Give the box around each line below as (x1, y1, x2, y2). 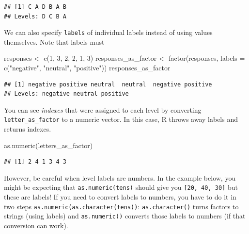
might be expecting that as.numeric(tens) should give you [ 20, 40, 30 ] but (4, 182, 238, 192)
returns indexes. (4, 124, 51, 134)
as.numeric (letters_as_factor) (4, 140, 93, 150)
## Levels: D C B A (4, 13, 66, 20)
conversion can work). (4, 220, 68, 230)
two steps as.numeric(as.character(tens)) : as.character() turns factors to (4, 201, 239, 211)
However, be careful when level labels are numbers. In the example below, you (4, 172, 236, 183)
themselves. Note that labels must (4, 36, 105, 47)
